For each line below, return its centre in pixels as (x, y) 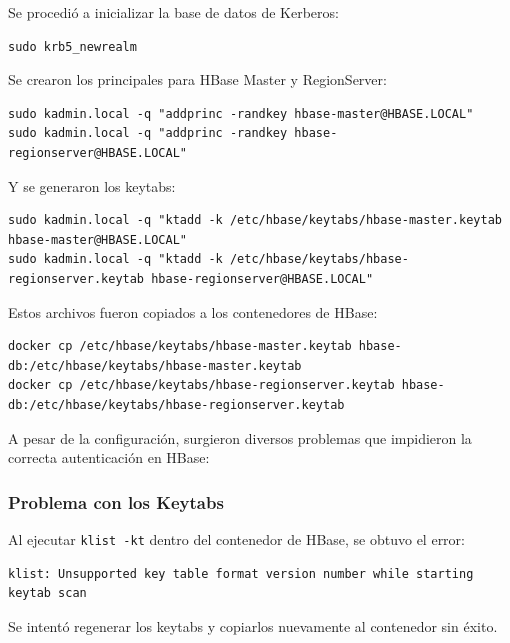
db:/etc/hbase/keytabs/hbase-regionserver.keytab (176, 404)
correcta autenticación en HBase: (109, 457)
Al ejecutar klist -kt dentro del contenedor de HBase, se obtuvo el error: (236, 538)
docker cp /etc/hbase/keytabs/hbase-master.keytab (180, 346)
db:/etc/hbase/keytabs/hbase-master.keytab (155, 365)
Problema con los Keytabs (116, 501)
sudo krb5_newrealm (72, 46)
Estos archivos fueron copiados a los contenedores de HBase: (193, 311)
